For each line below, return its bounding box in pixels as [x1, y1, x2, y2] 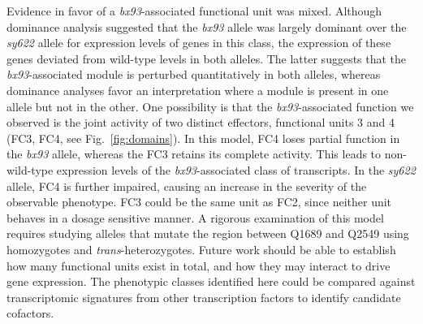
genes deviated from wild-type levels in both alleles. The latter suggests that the [6, 50, 407, 67]
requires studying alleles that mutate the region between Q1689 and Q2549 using [6, 225, 409, 242]
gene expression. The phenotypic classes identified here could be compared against [6, 273, 416, 290]
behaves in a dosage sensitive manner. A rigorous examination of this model [6, 209, 384, 226]
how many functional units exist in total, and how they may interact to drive [6, 257, 391, 274]
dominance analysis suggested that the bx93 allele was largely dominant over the [6, 18, 407, 35]
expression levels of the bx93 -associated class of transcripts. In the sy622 [56, 161, 416, 178]
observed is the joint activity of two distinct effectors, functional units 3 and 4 [6, 114, 395, 131]
